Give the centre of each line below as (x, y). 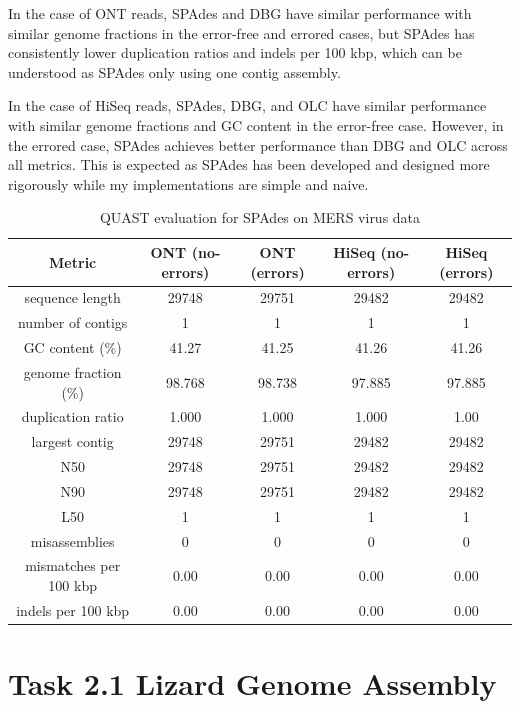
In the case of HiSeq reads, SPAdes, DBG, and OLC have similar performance (247, 105)
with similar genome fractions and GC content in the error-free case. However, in (256, 124)
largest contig (72, 441)
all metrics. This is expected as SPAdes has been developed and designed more (249, 164)
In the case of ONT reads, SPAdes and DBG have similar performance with (240, 13)
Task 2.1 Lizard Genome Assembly (252, 683)
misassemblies (72, 540)
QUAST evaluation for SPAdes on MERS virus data (260, 217)
